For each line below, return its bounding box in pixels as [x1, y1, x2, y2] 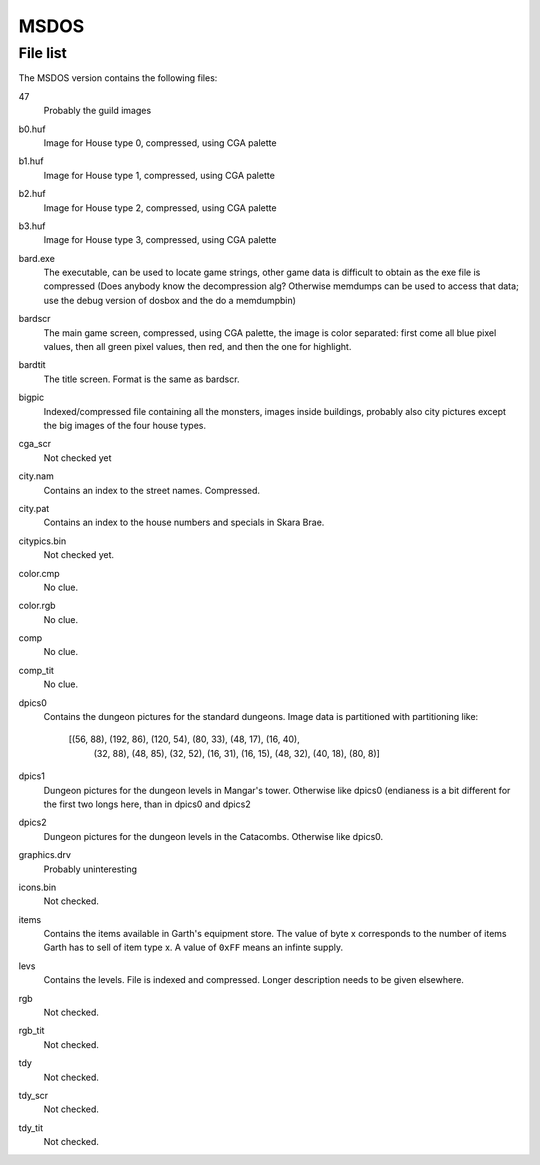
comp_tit [18, 664, 55, 676]
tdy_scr [18, 1090, 49, 1101]
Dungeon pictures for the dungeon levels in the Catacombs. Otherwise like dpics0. [43, 830, 384, 842]
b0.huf [18, 123, 46, 135]
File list [18, 44, 67, 62]
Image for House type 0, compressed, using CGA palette [43, 136, 277, 149]
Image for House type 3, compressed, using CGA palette [43, 234, 277, 246]
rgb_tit [18, 1025, 45, 1037]
